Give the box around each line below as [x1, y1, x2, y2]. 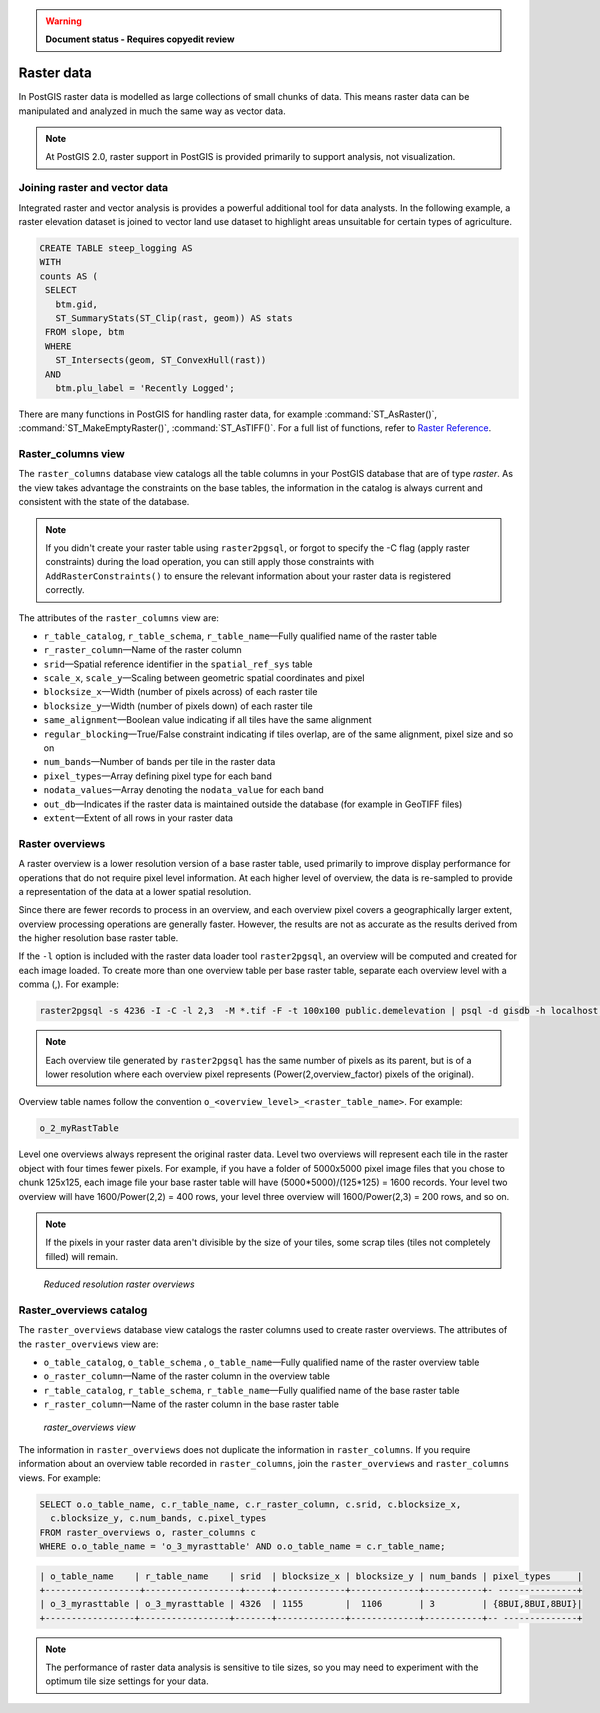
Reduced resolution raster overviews [43, 1278, 195, 1290]
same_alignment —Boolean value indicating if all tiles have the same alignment [43, 714, 372, 726]
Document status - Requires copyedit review [45, 33, 235, 45]
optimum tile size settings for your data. [45, 1675, 209, 1687]
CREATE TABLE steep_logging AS [39, 242, 194, 254]
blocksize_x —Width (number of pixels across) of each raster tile [43, 686, 318, 698]
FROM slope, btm [45, 326, 125, 338]
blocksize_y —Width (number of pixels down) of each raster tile [43, 700, 314, 712]
